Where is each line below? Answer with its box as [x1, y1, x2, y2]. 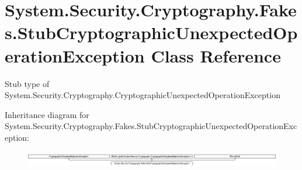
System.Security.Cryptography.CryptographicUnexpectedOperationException [5, 89, 280, 101]
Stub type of [5, 77, 50, 89]
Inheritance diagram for [5, 108, 89, 120]
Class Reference [151, 43, 281, 67]
